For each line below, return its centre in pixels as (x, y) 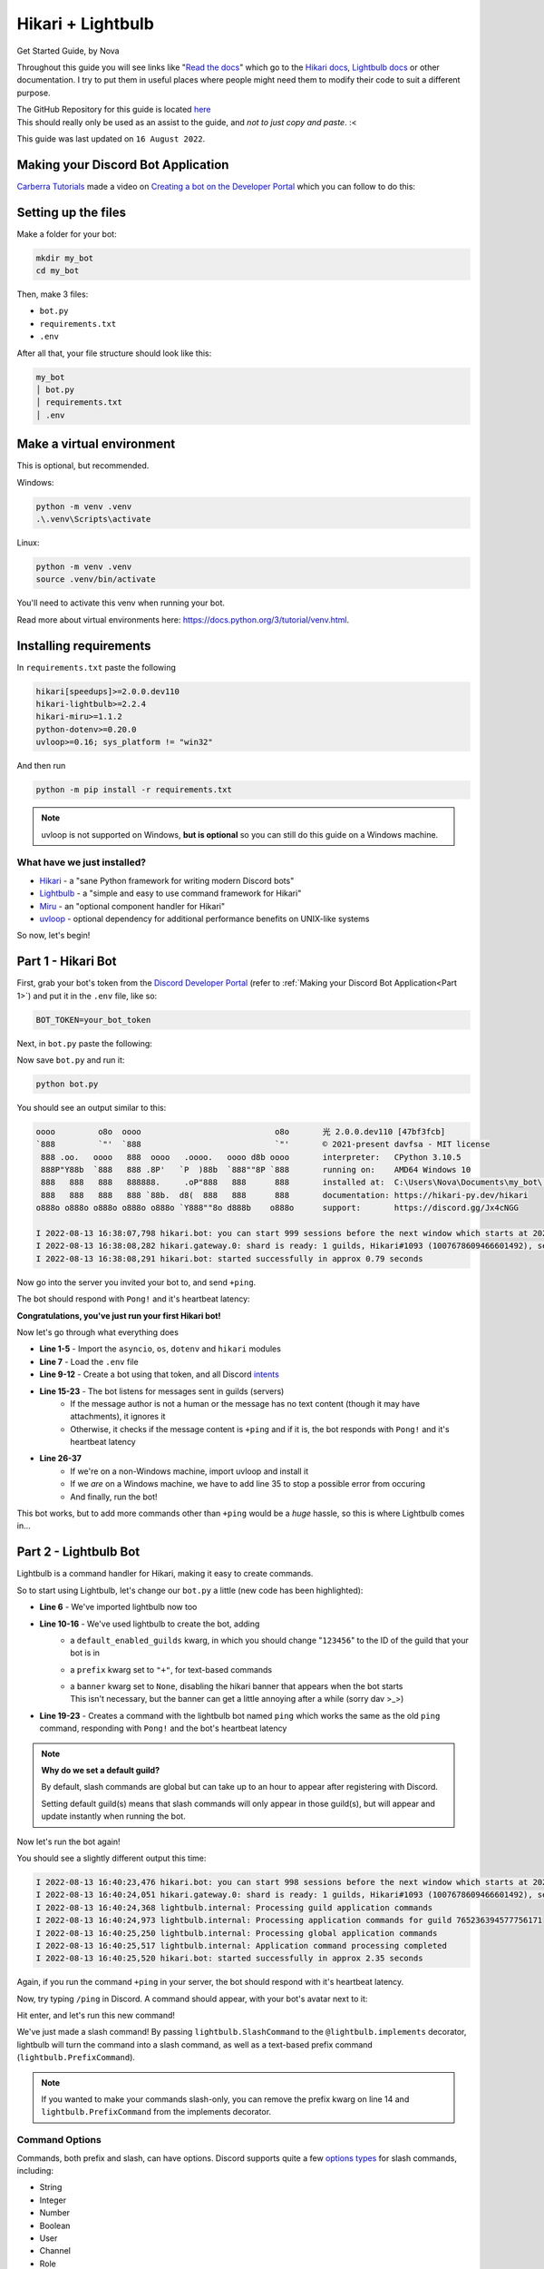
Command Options (59, 2140)
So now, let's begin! (53, 936)
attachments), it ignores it (118, 1417)
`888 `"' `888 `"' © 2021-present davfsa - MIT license (263, 1144)
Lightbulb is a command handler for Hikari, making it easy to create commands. (165, 1574)
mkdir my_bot (65, 258)
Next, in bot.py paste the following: (85, 1043)
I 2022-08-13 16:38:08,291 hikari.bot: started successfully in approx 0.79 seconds (229, 1258)
